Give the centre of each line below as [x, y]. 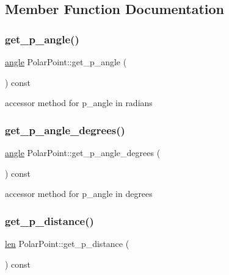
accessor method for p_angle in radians [79, 103]
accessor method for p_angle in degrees [79, 194]
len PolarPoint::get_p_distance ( [67, 243]
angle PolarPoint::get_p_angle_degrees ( [83, 152]
